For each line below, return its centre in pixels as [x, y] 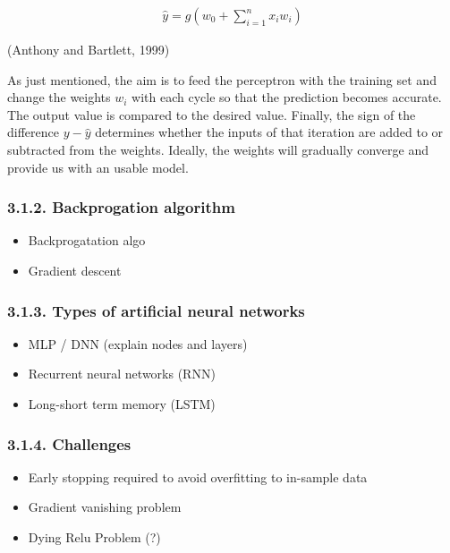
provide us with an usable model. [98, 167]
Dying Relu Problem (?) [94, 537]
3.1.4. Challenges [69, 443]
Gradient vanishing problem [105, 507]
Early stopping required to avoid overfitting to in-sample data [198, 476]
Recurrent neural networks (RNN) [122, 374]
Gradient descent [75, 270]
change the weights [59, 97]
